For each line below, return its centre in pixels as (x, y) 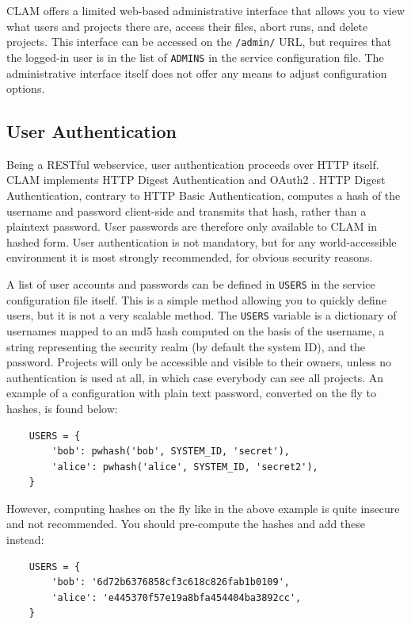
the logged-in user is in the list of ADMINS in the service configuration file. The (195, 57)
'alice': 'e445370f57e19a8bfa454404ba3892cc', (177, 597)
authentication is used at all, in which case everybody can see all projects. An (195, 377)
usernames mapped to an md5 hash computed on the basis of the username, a (196, 330)
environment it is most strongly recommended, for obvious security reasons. (190, 257)
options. (26, 88)
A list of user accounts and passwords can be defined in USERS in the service (191, 284)
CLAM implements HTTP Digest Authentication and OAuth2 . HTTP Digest (196, 180)
